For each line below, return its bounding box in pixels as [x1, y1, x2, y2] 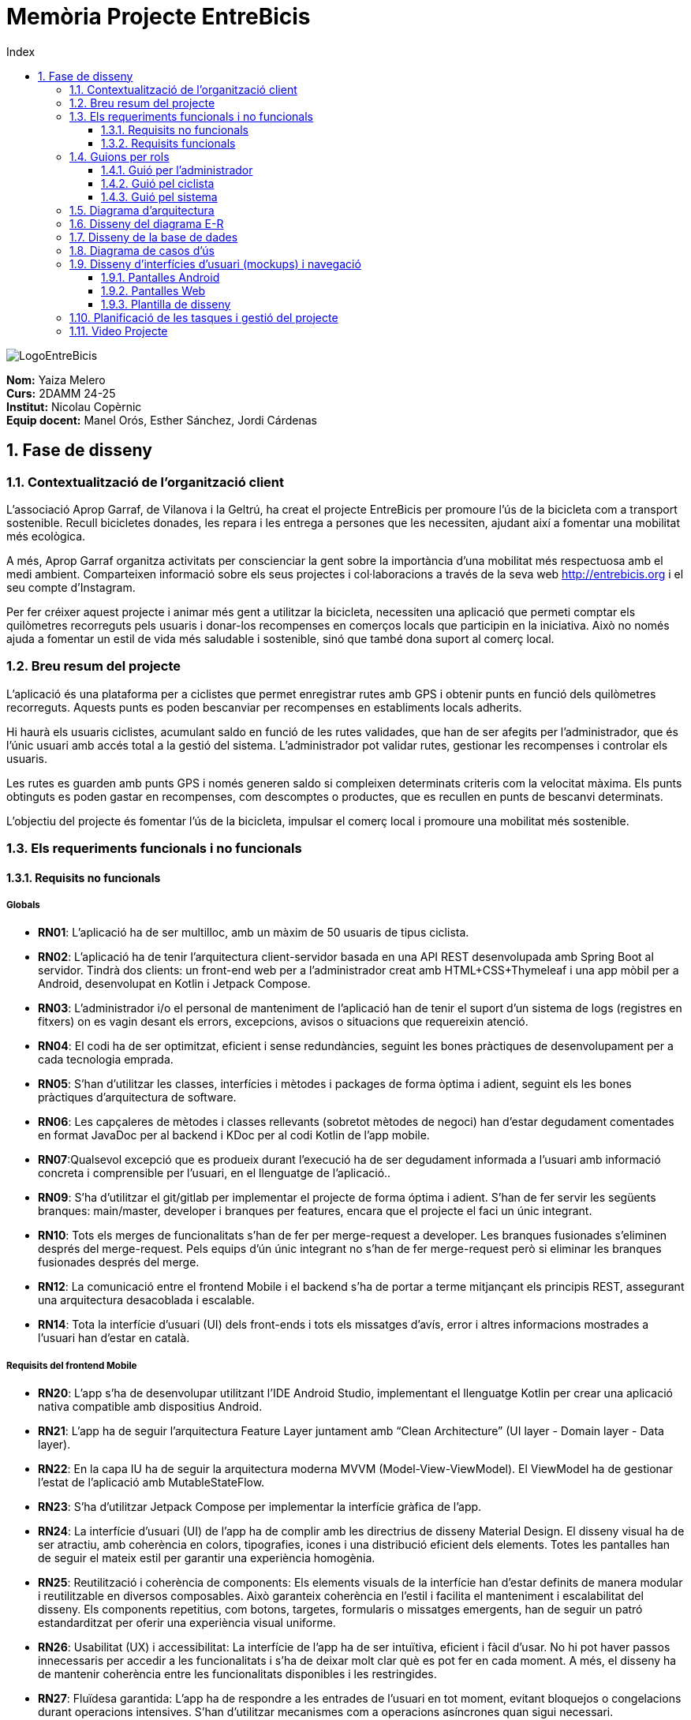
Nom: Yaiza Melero [6, 372, 106, 387]
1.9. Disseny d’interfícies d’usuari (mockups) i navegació [69, 256, 361, 271]
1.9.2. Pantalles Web [101, 283, 206, 297]
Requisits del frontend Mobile [6, 1359, 137, 1371]
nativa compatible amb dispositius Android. [38, 1400, 263, 1414]
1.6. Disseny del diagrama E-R [69, 216, 224, 230]
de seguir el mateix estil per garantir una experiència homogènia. [38, 1551, 375, 1565]
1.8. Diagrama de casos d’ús [69, 243, 215, 257]
